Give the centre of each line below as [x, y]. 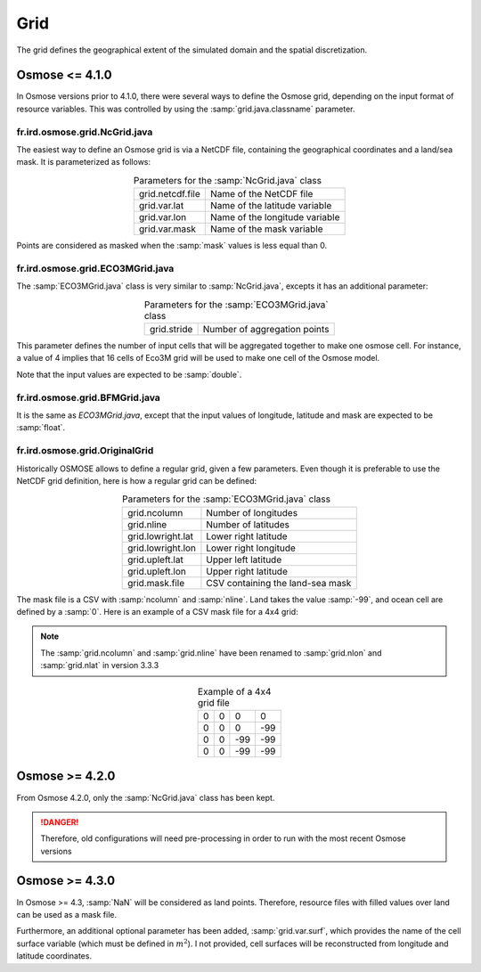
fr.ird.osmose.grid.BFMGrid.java [88, 397]
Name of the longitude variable [275, 217]
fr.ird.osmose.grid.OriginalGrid [85, 451]
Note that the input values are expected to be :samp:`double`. [129, 374]
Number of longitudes [252, 512]
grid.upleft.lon [157, 571]
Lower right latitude [247, 536]
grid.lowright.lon [162, 548]
